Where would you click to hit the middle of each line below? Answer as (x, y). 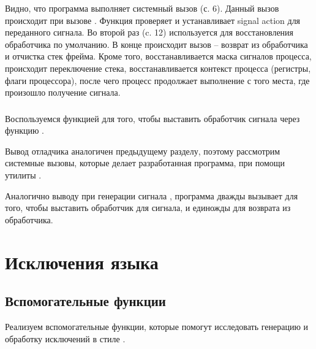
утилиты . (23, 175)
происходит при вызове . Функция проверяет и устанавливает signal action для (153, 20)
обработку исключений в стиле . (65, 338)
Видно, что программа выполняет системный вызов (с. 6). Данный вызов (142, 8)
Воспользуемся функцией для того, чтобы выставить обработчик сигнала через (152, 118)
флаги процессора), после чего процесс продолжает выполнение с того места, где (157, 80)
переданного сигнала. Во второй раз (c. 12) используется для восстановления (149, 32)
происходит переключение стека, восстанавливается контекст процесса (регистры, (158, 68)
